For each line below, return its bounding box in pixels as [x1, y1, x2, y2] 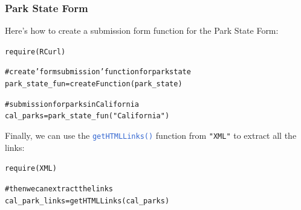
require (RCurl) [5, 47, 66, 56]
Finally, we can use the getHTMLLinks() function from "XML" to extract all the [5, 129, 297, 142]
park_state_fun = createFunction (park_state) [5, 80, 183, 89]
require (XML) [5, 164, 57, 173]
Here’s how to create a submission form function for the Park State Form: [5, 24, 279, 37]
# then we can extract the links [5, 185, 114, 193]
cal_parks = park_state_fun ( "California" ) [5, 112, 170, 121]
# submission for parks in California [5, 100, 139, 109]
